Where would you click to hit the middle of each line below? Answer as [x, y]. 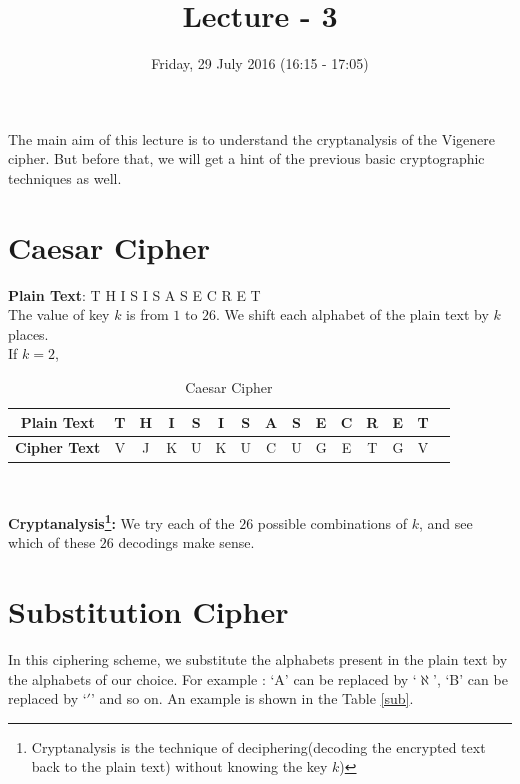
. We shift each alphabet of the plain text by [352, 314]
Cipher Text [58, 447]
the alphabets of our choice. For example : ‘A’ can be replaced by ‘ [212, 678]
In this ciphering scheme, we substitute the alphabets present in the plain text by [258, 659]
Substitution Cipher [148, 611]
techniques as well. [65, 177]
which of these [52, 542]
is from [147, 314]
